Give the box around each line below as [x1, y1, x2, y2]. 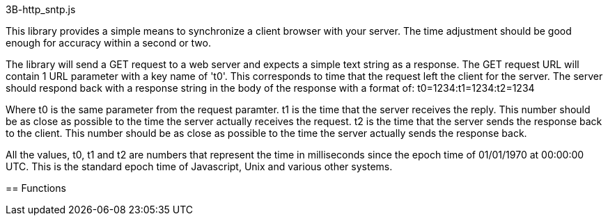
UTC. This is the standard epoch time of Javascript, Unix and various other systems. [6, 161, 393, 172]
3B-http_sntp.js [6, 3, 76, 15]
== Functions [6, 182, 66, 194]
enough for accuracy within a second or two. [6, 37, 211, 49]
